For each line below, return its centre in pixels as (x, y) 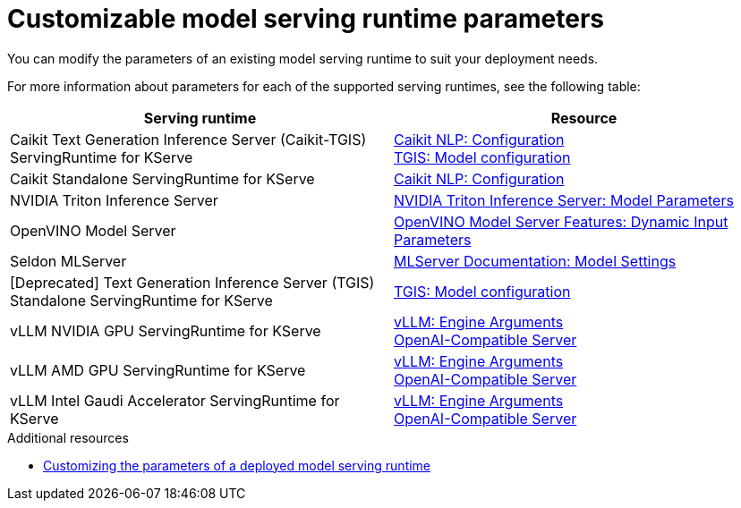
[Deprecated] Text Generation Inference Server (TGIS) (192, 282)
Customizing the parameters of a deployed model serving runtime (237, 465)
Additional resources (68, 437)
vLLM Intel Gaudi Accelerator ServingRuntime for (175, 400)
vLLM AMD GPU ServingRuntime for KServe (158, 370)
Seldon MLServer (68, 261)
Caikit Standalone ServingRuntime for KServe (162, 178)
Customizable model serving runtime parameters (306, 19)
